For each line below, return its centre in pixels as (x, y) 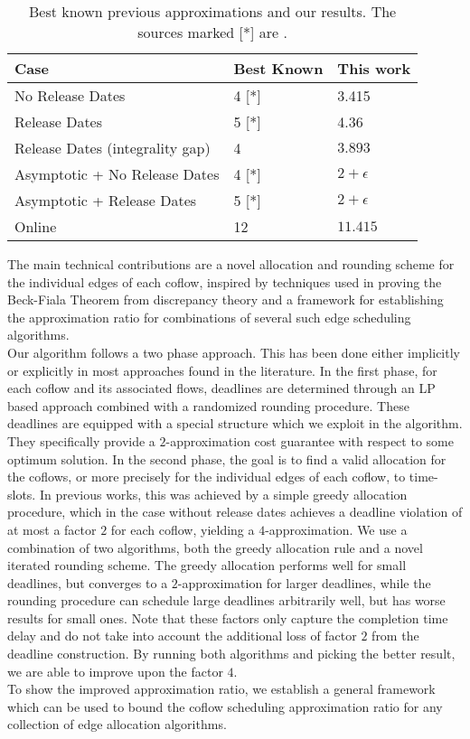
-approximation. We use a (336, 529)
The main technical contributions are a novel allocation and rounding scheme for (231, 264)
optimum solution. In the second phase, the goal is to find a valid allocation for (227, 458)
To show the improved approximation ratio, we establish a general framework (221, 689)
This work (374, 68)
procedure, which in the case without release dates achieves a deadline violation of (235, 512)
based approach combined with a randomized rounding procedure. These (208, 405)
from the (395, 636)
